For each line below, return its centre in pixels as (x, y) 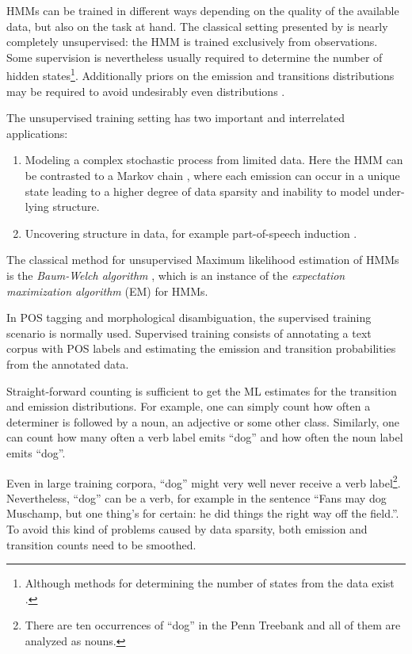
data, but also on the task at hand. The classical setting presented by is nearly (197, 26)
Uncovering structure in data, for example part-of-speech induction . (191, 233)
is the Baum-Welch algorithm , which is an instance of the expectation (176, 275)
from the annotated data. (68, 363)
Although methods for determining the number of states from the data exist (210, 583)
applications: (37, 133)
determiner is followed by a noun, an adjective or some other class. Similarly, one (203, 421)
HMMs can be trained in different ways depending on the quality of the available (203, 10)
